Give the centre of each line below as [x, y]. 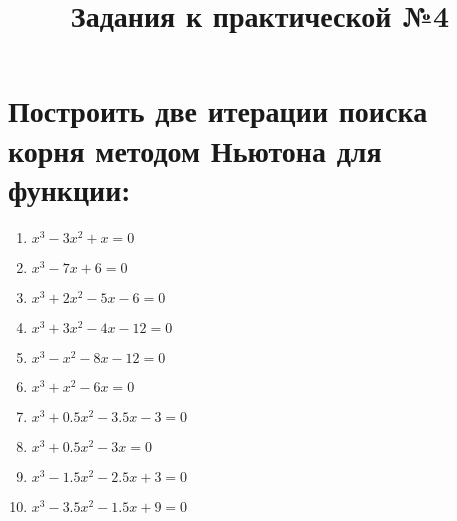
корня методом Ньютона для [195, 149]
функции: [69, 188]
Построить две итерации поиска [218, 110]
